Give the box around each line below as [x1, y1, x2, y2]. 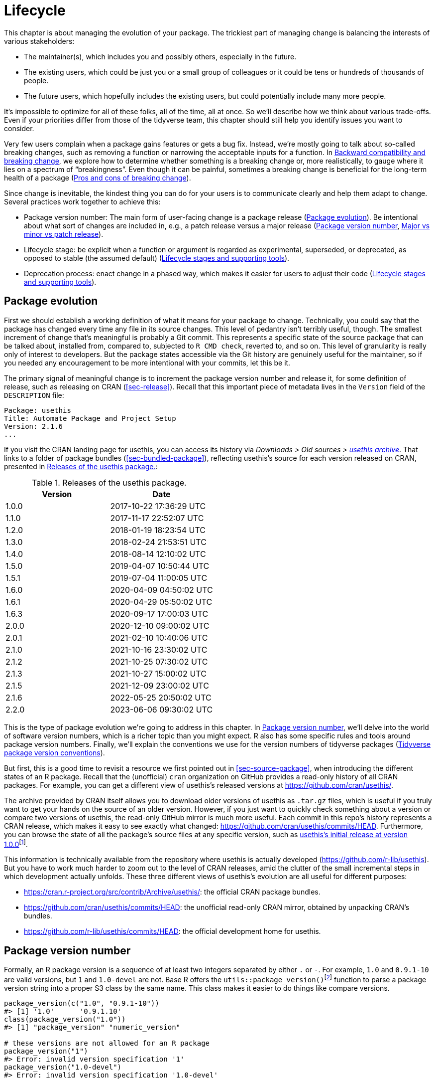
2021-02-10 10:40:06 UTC [110, 632, 208, 643]
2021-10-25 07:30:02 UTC [110, 656, 208, 667]
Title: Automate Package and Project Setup [4, 414, 176, 422]
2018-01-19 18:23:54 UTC [110, 525, 206, 535]
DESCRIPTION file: [4, 390, 64, 399]
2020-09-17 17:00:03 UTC [110, 608, 209, 619]
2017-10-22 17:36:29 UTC [110, 501, 206, 511]
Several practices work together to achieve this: [4, 197, 161, 206]
